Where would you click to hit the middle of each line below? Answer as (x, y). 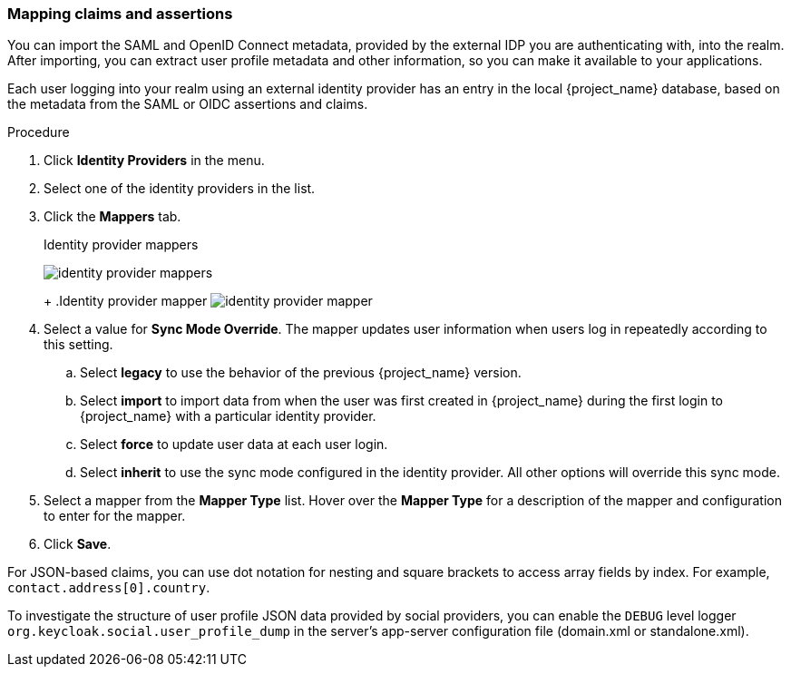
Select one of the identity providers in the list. (180, 189)
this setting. (78, 345)
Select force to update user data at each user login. (234, 444)
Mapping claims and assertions (120, 14)
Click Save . (78, 544)
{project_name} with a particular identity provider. (228, 416)
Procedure (39, 132)
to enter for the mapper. (115, 516)
